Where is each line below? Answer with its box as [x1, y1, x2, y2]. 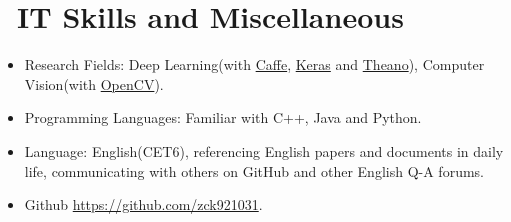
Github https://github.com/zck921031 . [24, 194, 263, 215]
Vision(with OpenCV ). [24, 73, 164, 94]
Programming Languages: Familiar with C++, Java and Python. [24, 107, 422, 128]
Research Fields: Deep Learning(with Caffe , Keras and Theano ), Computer [24, 54, 485, 75]
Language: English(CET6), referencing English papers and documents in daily [24, 140, 504, 161]
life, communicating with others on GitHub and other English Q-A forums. [24, 160, 484, 181]
